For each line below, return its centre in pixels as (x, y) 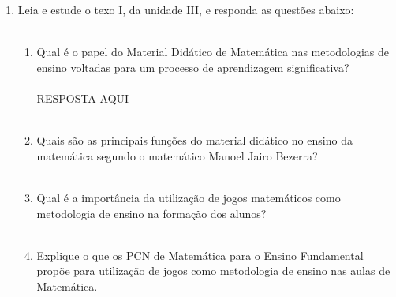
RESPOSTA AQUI (83, 98)
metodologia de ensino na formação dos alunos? (151, 213)
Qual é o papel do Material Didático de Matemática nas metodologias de (213, 52)
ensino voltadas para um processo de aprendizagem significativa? (193, 67)
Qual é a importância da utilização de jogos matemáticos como (189, 197)
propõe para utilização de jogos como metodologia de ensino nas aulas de (213, 271)
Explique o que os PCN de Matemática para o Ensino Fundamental (200, 255)
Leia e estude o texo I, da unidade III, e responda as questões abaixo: (186, 9)
